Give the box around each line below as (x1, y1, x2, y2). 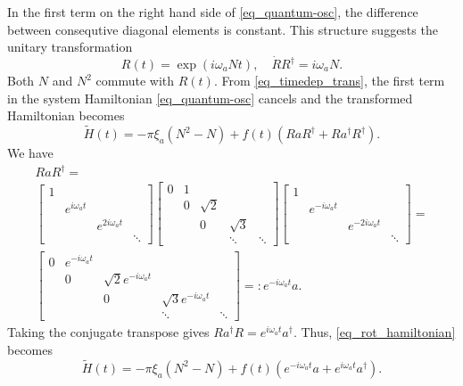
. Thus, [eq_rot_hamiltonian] (293, 323, 456, 341)
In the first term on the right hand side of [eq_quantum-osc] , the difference (7, 3, 418, 21)
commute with (95, 71, 175, 89)
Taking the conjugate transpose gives (7, 323, 210, 341)
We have (7, 144, 54, 161)
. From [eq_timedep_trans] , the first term (213, 71, 445, 89)
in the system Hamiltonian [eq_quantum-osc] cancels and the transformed (7, 88, 413, 107)
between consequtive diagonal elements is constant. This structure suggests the (7, 20, 438, 38)
